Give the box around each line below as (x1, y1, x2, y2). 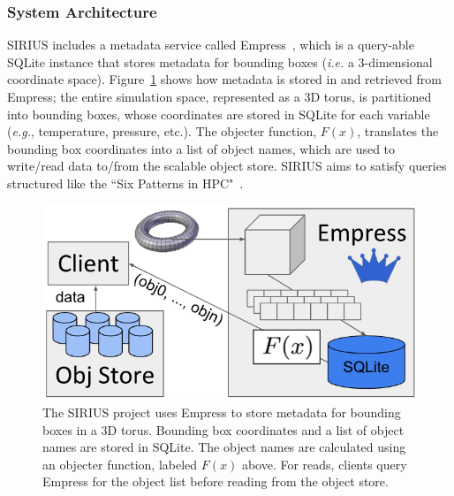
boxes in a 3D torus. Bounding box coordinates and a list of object (42, 420, 405, 439)
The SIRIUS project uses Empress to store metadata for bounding (42, 402, 401, 421)
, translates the (357, 122, 439, 141)
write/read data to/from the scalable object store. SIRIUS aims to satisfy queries (7, 156, 447, 175)
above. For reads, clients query (241, 454, 407, 473)
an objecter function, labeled (42, 454, 198, 473)
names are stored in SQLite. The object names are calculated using (42, 438, 406, 456)
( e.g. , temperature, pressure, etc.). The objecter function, (7, 122, 317, 141)
